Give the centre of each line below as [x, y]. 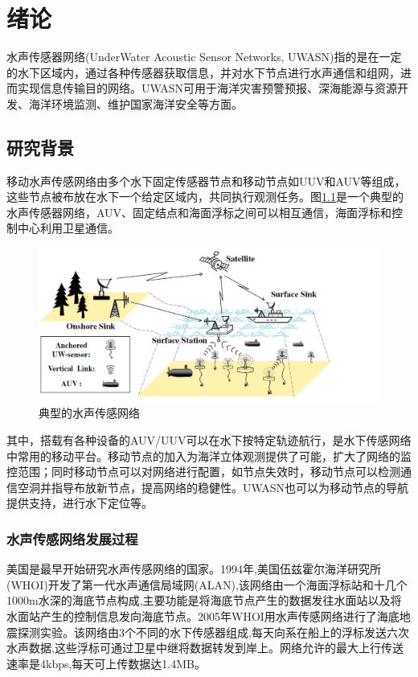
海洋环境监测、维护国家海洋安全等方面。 [135, 103]
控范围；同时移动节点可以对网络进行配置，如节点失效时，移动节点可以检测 [203, 472]
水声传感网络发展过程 [72, 538]
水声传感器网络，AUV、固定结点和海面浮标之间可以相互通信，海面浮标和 [199, 212]
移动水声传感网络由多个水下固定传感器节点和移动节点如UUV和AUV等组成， [206, 181]
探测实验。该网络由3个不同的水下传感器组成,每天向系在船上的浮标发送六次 [213, 632]
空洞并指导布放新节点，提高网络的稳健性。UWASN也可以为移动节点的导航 [213, 487]
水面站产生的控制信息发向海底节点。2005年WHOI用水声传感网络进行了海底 [203, 615]
